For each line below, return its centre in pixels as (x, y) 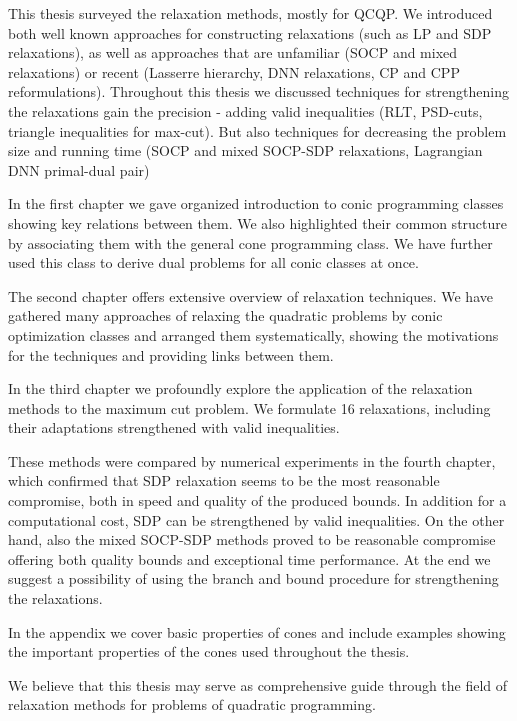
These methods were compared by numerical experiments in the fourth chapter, (252, 460)
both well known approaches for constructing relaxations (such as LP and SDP (250, 32)
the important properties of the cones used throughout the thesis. (209, 651)
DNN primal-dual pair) (79, 169)
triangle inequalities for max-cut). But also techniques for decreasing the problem (257, 130)
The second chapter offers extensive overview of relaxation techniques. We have (250, 295)
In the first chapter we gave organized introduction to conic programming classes (256, 203)
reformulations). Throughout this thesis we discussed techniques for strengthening (259, 91)
